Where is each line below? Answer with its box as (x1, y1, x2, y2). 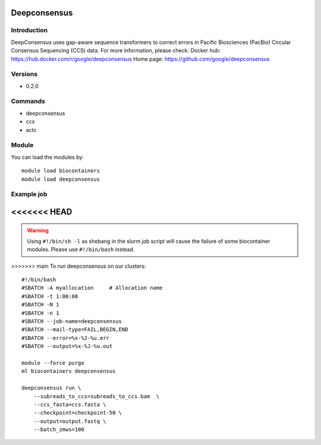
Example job (11, 190, 48, 199)
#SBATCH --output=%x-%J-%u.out (21, 343, 113, 350)
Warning (27, 227, 49, 234)
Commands (11, 97, 46, 105)
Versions (11, 70, 38, 79)
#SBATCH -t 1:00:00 (21, 293, 78, 300)
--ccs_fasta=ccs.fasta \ (33, 401, 106, 408)
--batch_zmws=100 (33, 426, 84, 433)
